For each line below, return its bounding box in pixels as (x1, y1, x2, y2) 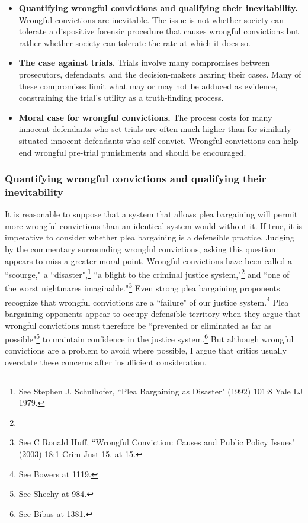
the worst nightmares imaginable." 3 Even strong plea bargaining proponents (5, 280, 280, 294)
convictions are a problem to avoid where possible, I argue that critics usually (5, 344, 287, 357)
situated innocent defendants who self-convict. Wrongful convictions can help (18, 134, 299, 146)
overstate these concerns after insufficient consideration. (5, 356, 207, 368)
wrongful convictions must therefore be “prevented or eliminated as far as (5, 319, 272, 331)
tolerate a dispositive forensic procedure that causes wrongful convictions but (18, 25, 299, 37)
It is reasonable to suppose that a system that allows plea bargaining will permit (5, 208, 298, 220)
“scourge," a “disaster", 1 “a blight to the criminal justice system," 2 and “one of (5, 267, 290, 280)
